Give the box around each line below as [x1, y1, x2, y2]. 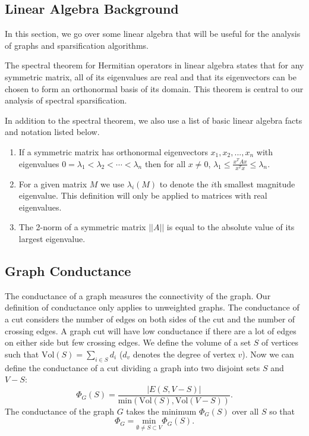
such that [5, 347, 39, 360]
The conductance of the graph [5, 404, 114, 417]
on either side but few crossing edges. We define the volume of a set [5, 336, 251, 349]
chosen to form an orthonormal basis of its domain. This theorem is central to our [5, 82, 304, 95]
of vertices [261, 336, 299, 349]
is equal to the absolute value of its [166, 221, 295, 233]
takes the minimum [126, 404, 197, 417]
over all [232, 404, 259, 417]
